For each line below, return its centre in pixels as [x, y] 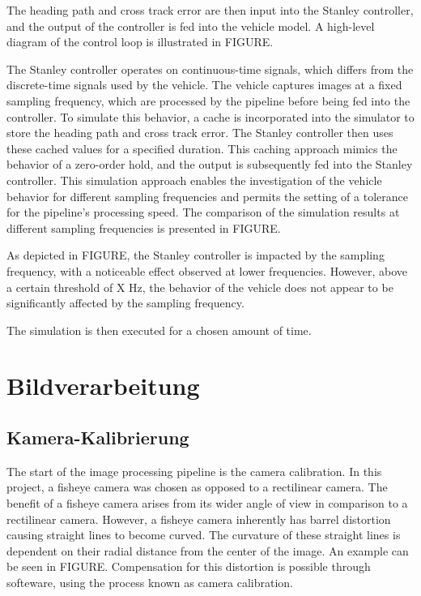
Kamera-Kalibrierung [98, 437]
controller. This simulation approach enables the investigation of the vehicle [194, 180]
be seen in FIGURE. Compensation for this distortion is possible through [189, 566]
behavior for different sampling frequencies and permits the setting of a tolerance [207, 196]
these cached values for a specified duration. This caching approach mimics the [202, 148]
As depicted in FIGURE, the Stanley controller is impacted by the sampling [196, 255]
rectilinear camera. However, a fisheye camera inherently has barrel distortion [199, 519]
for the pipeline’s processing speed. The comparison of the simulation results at [203, 212]
